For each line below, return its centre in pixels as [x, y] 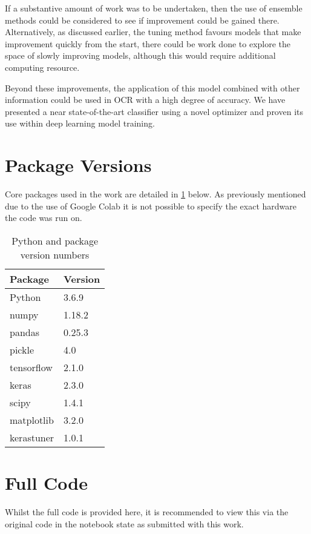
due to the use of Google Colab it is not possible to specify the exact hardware [151, 206]
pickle [22, 349]
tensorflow [31, 367]
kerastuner [32, 437]
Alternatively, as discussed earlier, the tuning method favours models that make [153, 32]
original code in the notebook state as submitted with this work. [124, 523]
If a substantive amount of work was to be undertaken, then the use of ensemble [154, 8]
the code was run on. [44, 218]
